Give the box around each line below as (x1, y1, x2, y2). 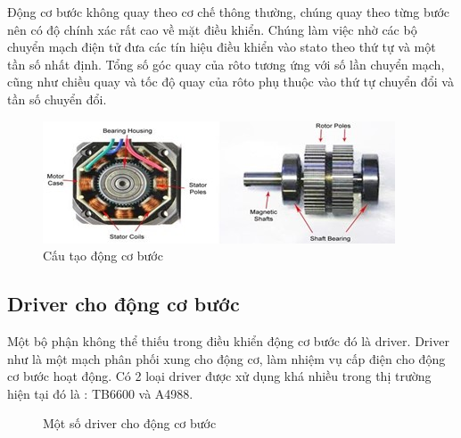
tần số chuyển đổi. (7, 89, 107, 108)
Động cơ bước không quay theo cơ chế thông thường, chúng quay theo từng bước (7, 3, 450, 21)
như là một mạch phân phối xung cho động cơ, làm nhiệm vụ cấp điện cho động (7, 349, 446, 368)
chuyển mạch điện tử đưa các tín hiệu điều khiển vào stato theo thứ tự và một (7, 37, 436, 56)
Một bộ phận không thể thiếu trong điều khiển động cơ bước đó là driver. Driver (7, 331, 449, 350)
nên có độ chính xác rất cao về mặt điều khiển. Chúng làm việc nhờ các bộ (7, 20, 417, 38)
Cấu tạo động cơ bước (43, 246, 163, 265)
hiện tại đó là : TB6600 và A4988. (7, 384, 193, 402)
